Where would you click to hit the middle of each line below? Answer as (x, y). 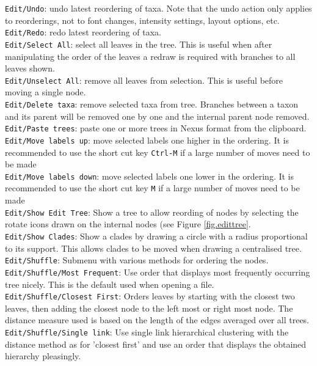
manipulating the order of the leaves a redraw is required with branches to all (150, 56)
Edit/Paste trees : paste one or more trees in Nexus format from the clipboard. (156, 128)
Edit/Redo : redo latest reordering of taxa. (83, 32)
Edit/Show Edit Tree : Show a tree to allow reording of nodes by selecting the (152, 212)
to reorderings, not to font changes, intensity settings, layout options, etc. (142, 20)
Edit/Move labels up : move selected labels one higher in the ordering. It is (147, 140)
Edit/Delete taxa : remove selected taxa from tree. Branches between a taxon (152, 104)
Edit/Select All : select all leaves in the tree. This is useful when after (139, 44)
